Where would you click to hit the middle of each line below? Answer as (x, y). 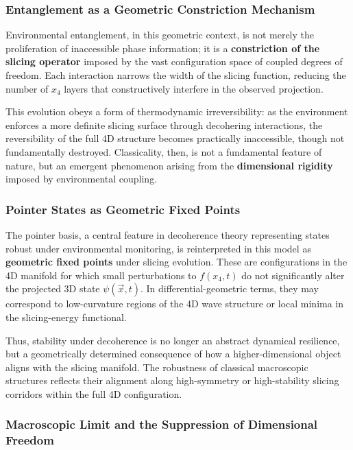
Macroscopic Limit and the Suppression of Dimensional (162, 424)
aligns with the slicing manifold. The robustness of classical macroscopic (157, 367)
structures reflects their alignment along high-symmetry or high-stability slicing (172, 380)
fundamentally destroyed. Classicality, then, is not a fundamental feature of (164, 151)
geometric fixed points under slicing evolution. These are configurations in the (176, 262)
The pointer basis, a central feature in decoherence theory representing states (168, 234)
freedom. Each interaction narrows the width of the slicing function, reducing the (176, 75)
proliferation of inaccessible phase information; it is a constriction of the (163, 48)
